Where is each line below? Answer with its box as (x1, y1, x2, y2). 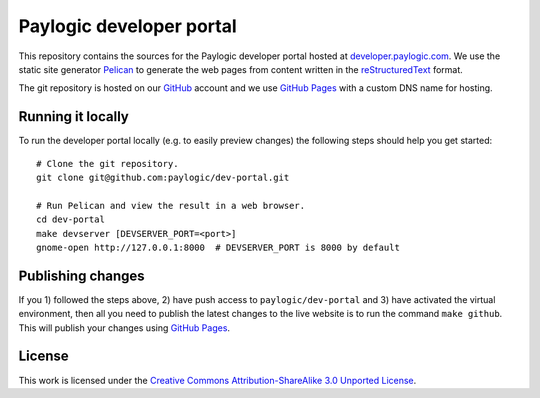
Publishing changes (18, 267, 145, 284)
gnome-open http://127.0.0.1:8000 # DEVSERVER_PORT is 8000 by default (36, 241, 400, 253)
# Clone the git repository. (36, 158, 179, 169)
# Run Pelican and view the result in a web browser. (36, 200, 305, 211)
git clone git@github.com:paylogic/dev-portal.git (36, 172, 290, 184)
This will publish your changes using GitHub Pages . (18, 321, 230, 334)
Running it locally (18, 108, 129, 125)
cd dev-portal (36, 214, 105, 225)
